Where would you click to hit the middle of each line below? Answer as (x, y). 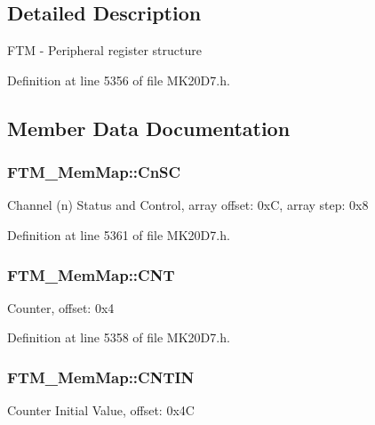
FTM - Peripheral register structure (104, 50)
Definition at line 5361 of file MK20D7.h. (119, 234)
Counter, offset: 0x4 (61, 307)
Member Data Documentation (149, 128)
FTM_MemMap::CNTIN (101, 377)
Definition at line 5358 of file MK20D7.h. (119, 337)
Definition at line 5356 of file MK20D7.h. (119, 80)
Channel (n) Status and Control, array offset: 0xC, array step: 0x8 (188, 205)
